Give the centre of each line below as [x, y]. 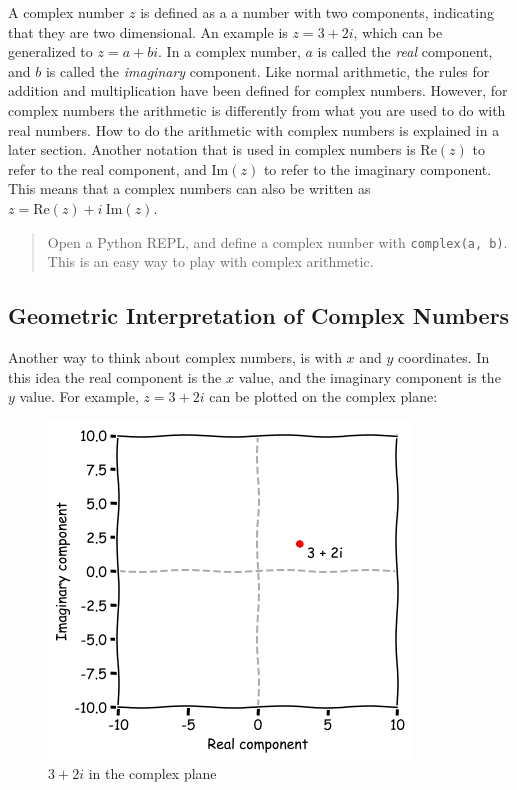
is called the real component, [405, 51]
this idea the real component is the [115, 376]
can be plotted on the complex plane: [323, 396]
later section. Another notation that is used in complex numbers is [212, 149]
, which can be [398, 31]
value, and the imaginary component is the [369, 376]
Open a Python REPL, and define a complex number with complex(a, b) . [277, 241]
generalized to [50, 51]
